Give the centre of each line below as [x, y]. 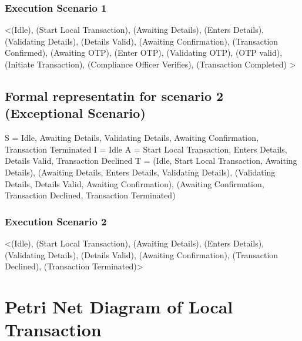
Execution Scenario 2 [56, 221]
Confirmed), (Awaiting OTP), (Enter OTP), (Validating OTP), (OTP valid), [144, 53]
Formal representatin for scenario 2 [114, 95]
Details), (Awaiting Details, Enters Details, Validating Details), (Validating [140, 172]
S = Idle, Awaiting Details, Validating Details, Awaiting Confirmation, [132, 138]
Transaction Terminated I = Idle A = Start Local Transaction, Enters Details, [146, 149]
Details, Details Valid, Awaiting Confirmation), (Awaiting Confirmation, [135, 183]
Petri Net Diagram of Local [119, 306]
